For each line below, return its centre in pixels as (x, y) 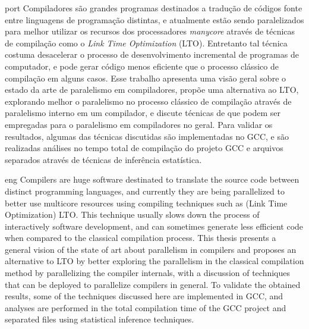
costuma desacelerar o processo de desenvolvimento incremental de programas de (152, 54)
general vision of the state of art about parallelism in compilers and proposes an (151, 249)
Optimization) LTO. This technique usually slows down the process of (132, 214)
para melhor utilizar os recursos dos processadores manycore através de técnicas (150, 31)
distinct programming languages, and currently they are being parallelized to (145, 191)
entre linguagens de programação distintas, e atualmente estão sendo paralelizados (154, 19)
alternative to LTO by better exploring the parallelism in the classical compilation (154, 261)
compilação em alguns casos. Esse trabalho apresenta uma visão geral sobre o (146, 78)
